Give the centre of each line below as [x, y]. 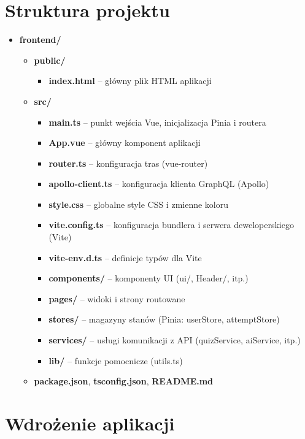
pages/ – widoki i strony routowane [117, 298]
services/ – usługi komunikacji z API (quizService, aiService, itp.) [175, 340]
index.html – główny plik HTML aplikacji [130, 81]
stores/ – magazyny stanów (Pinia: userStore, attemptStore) [164, 319]
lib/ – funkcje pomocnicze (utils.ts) [116, 360]
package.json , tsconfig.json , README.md [124, 381]
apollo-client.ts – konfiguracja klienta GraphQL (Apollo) [159, 184]
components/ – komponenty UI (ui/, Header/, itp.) [149, 278]
